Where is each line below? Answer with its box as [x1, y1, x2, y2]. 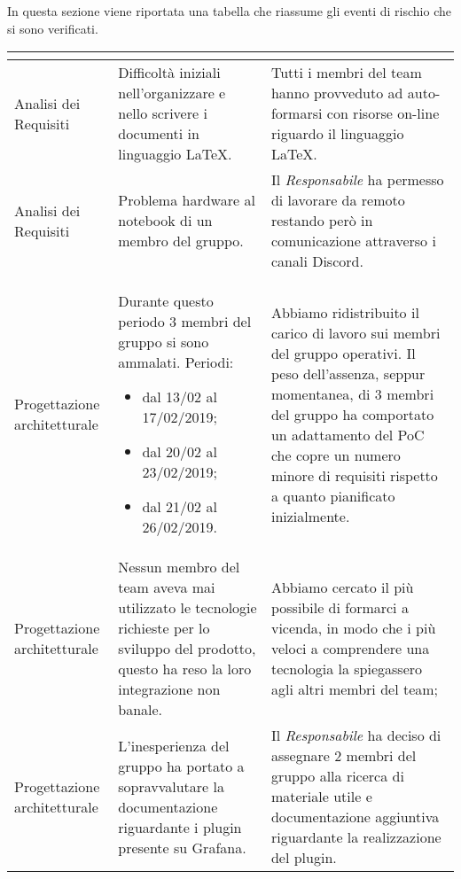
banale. [118, 699, 163, 720]
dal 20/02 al [142, 441, 217, 463]
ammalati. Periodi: [118, 352, 234, 373]
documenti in [118, 123, 199, 144]
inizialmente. [270, 505, 350, 526]
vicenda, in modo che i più [270, 618, 436, 639]
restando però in [270, 210, 373, 231]
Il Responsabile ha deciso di [270, 725, 441, 746]
